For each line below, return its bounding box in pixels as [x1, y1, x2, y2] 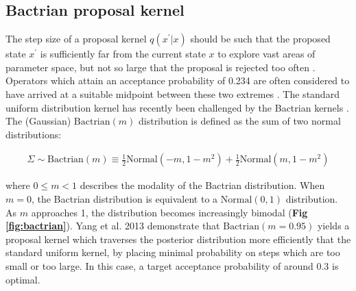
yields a [317, 218, 350, 233]
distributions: [5, 127, 62, 141]
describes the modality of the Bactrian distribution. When [80, 178, 325, 192]
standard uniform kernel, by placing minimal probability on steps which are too [5, 245, 340, 260]
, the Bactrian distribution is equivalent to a [31, 191, 218, 205]
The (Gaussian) [5, 114, 71, 128]
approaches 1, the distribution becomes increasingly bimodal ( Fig [31, 205, 308, 219]
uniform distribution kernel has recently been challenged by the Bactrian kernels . [5, 100, 349, 114]
